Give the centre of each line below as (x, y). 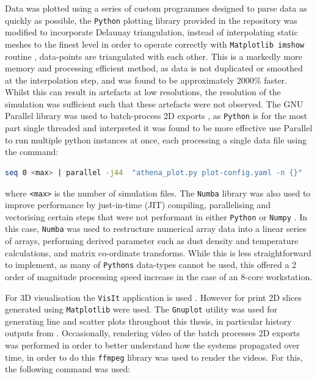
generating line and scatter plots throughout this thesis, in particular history (148, 321)
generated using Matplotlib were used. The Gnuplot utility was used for (141, 309)
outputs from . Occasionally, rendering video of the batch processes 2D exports (153, 333)
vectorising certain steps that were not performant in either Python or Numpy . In (156, 216)
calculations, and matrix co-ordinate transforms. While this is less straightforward (158, 252)
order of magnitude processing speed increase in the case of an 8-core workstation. (159, 276)
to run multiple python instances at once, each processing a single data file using (156, 139)
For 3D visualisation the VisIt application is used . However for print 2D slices (153, 297)
